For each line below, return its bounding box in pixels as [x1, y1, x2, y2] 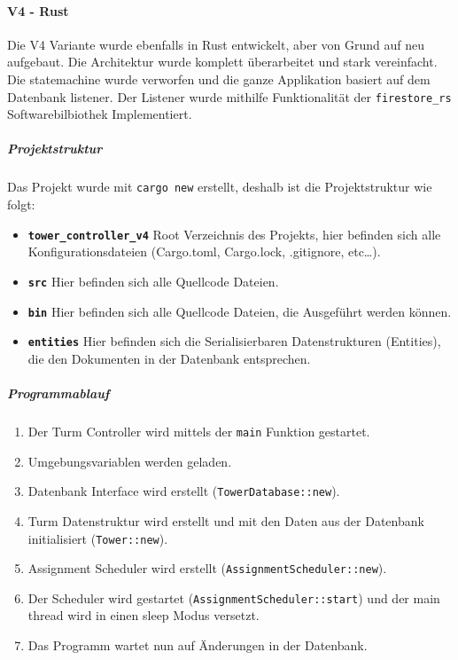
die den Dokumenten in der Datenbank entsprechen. [27, 349, 311, 367]
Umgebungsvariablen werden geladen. [27, 452, 232, 470]
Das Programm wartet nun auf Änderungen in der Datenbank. [27, 636, 368, 655]
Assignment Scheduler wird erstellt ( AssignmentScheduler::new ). [27, 559, 387, 577]
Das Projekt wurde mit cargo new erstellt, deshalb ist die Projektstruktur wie [7, 177, 432, 196]
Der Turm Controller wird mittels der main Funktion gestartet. [27, 422, 370, 441]
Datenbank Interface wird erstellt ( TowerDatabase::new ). [27, 482, 340, 500]
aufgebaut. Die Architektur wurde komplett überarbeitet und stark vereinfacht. [7, 52, 438, 71]
